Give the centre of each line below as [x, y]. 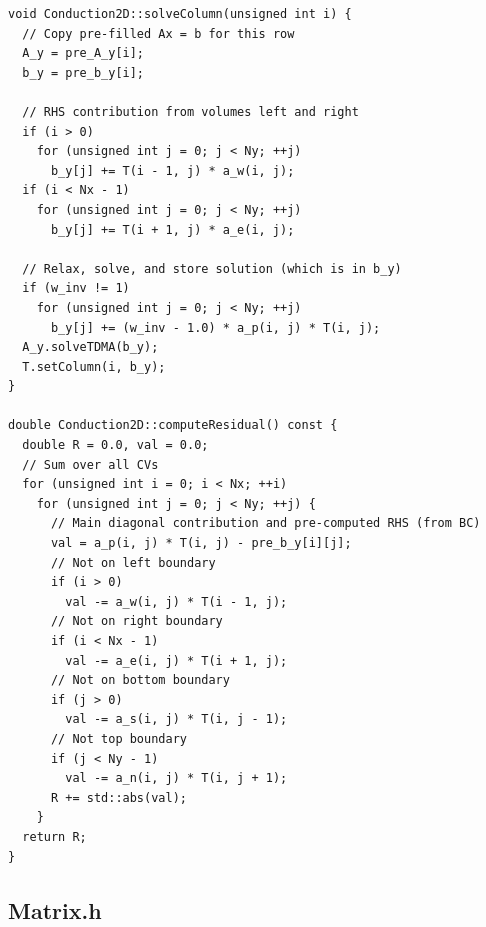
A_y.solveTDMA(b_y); [90, 347]
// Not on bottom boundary [140, 680]
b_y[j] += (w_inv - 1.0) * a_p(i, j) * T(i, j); [215, 327]
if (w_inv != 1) [76, 288]
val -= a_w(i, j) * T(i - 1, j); [176, 601]
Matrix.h [55, 909]
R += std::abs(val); [118, 797]
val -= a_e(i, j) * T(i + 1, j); [176, 660]
